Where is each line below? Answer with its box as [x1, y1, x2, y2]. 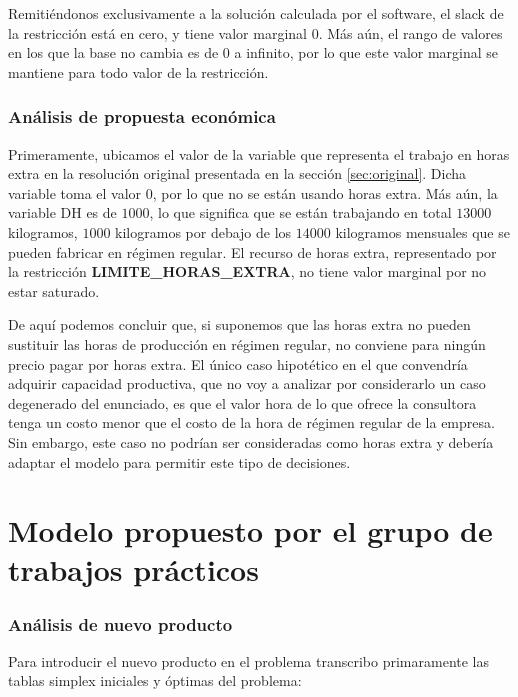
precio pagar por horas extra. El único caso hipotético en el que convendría [8, 353, 468, 374]
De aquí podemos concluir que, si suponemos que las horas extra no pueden [8, 314, 471, 335]
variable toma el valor [8, 182, 142, 203]
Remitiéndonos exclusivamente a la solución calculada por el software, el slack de [8, 3, 504, 23]
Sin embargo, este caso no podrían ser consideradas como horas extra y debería [8, 431, 494, 452]
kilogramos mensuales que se [335, 221, 510, 242]
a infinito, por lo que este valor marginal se [234, 42, 499, 63]
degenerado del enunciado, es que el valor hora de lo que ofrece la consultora [8, 392, 477, 413]
